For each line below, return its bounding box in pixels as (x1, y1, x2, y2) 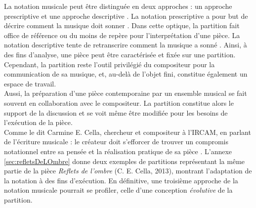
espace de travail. (4, 78, 56, 88)
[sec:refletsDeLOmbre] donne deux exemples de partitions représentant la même (4, 156, 245, 166)
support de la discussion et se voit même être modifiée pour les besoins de (4, 107, 228, 118)
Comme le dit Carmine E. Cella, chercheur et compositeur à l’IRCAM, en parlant (4, 126, 251, 137)
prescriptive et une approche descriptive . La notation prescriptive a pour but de (4, 10, 248, 21)
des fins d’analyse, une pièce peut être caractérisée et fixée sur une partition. (4, 49, 236, 59)
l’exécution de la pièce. (4, 117, 73, 127)
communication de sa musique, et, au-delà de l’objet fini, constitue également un (4, 69, 248, 79)
